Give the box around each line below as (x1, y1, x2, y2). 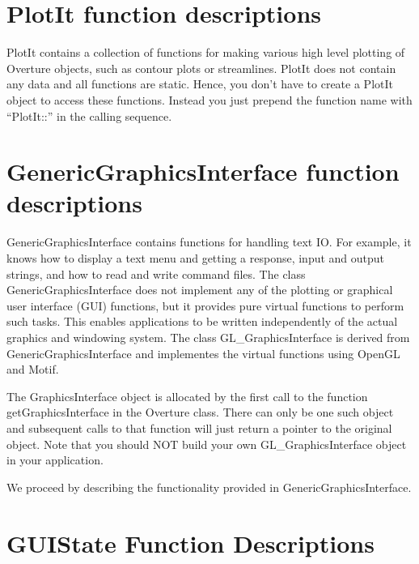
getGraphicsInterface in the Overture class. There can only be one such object (6, 404, 394, 421)
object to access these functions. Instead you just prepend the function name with (6, 91, 413, 108)
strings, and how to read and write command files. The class (6, 265, 306, 282)
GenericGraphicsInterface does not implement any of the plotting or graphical (6, 281, 393, 298)
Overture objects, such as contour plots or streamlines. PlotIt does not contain (6, 59, 396, 76)
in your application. (6, 451, 104, 468)
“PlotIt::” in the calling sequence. (6, 107, 172, 124)
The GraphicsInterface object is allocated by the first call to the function (6, 387, 368, 404)
